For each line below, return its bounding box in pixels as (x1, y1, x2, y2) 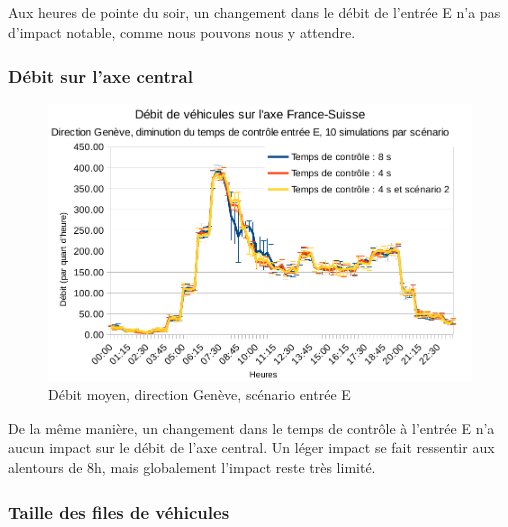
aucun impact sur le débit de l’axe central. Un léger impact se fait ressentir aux (8, 437, 495, 458)
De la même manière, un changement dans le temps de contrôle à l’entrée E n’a (8, 417, 495, 438)
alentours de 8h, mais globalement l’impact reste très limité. (8, 456, 376, 477)
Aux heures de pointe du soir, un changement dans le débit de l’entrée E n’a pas (8, 2, 501, 22)
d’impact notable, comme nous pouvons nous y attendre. (8, 21, 356, 42)
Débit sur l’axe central (8, 64, 193, 89)
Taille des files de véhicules (8, 499, 230, 524)
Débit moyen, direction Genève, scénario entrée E (48, 384, 351, 405)
